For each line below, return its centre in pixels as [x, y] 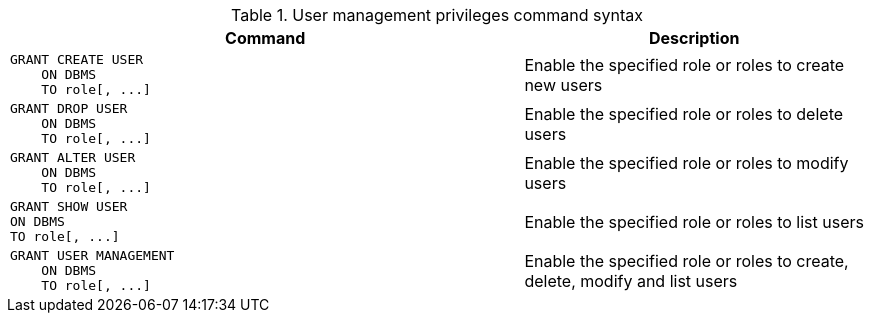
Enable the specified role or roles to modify [686, 162]
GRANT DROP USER [69, 108]
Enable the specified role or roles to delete [684, 113]
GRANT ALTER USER [73, 157]
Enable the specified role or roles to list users [694, 221]
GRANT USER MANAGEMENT [92, 255]
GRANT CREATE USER [77, 59]
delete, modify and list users [631, 280]
